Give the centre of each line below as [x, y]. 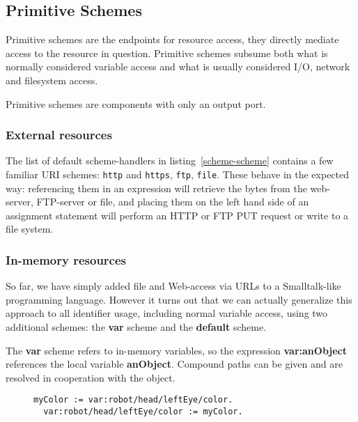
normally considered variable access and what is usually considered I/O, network [178, 67]
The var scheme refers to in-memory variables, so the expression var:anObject [176, 350]
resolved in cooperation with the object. [91, 377]
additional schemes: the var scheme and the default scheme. [136, 327]
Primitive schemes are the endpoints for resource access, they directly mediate [172, 39]
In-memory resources [66, 259]
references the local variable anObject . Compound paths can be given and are [174, 364]
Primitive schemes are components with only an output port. [136, 103]
